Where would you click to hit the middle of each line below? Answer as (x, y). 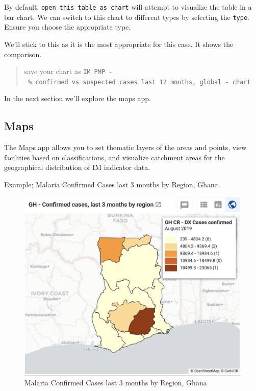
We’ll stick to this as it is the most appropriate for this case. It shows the (119, 44)
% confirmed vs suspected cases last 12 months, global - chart (139, 82)
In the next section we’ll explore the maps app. (78, 98)
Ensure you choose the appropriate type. (68, 27)
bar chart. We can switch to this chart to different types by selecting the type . (127, 17)
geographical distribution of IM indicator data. (77, 167)
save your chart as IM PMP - (68, 71)
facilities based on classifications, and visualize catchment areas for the (114, 157)
